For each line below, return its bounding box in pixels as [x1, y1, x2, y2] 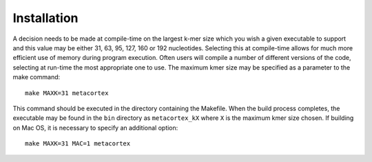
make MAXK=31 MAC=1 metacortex [25, 140, 131, 148]
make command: [12, 73, 61, 81]
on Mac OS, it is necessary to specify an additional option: [12, 123, 178, 132]
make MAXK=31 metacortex [25, 89, 109, 97]
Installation [12, 10, 79, 26]
